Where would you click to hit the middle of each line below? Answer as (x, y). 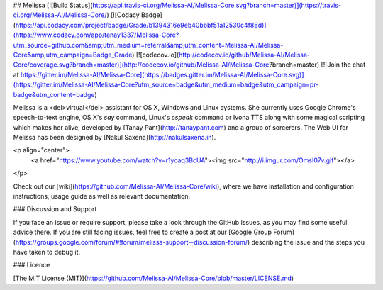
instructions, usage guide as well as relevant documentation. (102, 196)
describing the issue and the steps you (308, 242)
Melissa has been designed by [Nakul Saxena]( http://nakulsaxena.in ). (115, 138)
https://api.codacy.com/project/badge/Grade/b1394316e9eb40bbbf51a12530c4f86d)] (141, 25)
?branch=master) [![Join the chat (317, 65)
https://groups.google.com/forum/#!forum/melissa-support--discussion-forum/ (132, 242)
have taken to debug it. (47, 252)
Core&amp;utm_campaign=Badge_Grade (73, 55)
